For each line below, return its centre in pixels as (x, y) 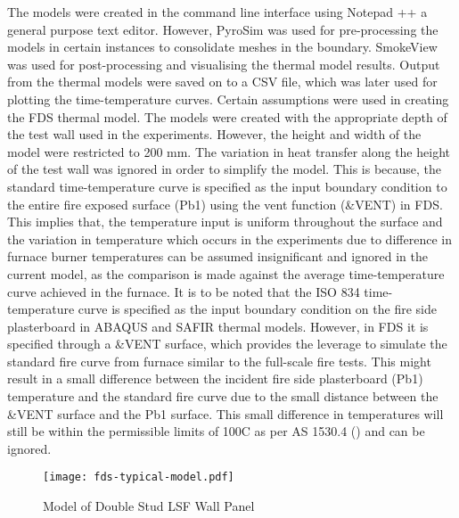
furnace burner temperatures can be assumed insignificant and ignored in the (217, 256)
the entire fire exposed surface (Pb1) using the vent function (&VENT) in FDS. (225, 204)
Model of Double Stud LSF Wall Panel (149, 506)
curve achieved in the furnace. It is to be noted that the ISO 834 (184, 291)
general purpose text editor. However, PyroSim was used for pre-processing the (223, 29)
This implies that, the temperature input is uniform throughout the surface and (225, 222)
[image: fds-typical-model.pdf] (139, 477)
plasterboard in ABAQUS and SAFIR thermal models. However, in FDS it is (218, 326)
